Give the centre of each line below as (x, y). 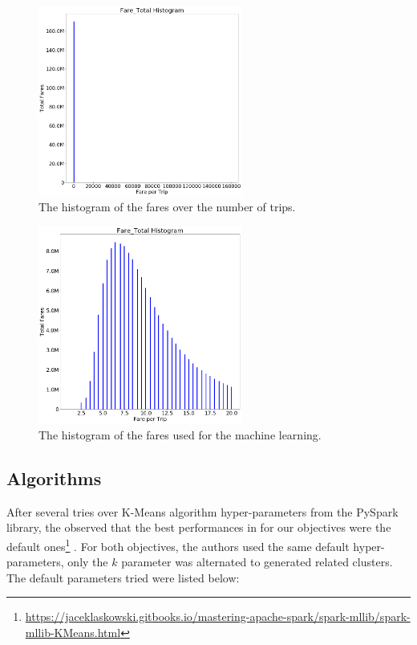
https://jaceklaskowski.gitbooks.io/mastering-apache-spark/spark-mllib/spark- (218, 616)
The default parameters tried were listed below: (123, 577)
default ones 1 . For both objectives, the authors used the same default (178, 545)
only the (88, 562)
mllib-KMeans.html (73, 632)
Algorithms (54, 478)
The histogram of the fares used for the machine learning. (180, 434)
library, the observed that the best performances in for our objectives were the (199, 527)
